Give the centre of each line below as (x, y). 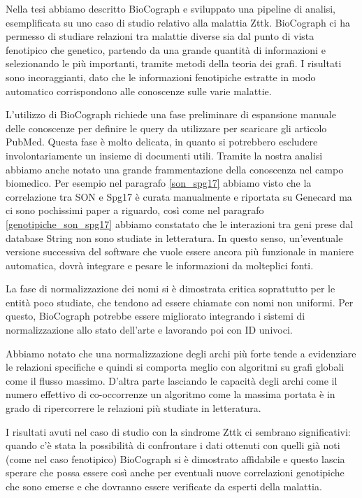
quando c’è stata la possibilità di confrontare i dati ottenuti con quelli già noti (173, 445)
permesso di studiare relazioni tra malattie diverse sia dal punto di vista (160, 36)
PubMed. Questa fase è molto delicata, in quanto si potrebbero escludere (162, 142)
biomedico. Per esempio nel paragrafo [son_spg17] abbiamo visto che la (159, 183)
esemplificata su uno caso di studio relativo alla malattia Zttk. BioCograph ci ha (178, 22)
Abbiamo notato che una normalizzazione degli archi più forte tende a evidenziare (181, 353)
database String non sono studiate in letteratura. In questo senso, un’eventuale (174, 237)
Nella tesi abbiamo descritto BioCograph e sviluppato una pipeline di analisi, (171, 8)
